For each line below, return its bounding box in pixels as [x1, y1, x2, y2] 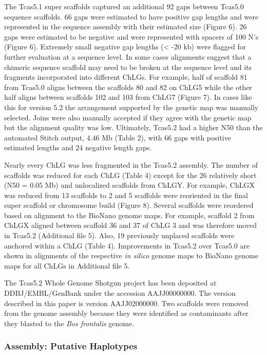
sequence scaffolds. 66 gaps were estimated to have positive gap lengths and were [4, 11, 259, 22]
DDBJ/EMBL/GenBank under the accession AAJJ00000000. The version [4, 288, 236, 298]
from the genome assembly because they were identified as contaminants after [4, 308, 249, 318]
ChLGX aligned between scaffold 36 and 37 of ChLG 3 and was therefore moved [4, 220, 257, 230]
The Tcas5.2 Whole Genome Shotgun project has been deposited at [4, 277, 217, 288]
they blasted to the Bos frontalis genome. [4, 317, 135, 328]
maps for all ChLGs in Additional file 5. [4, 260, 130, 271]
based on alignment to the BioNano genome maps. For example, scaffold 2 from [4, 209, 255, 220]
